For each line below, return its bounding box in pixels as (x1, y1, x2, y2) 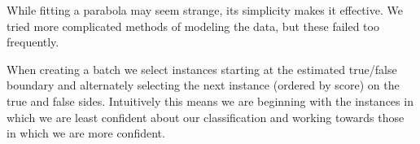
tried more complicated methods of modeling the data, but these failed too (7, 17, 379, 34)
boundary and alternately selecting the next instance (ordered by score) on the (7, 76, 400, 94)
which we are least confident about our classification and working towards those (7, 108, 405, 125)
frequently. (7, 33, 59, 50)
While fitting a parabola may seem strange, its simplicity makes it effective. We (7, 2, 403, 18)
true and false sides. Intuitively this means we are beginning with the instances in (7, 92, 413, 109)
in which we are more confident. (7, 124, 165, 142)
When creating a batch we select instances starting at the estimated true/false (7, 60, 397, 77)
